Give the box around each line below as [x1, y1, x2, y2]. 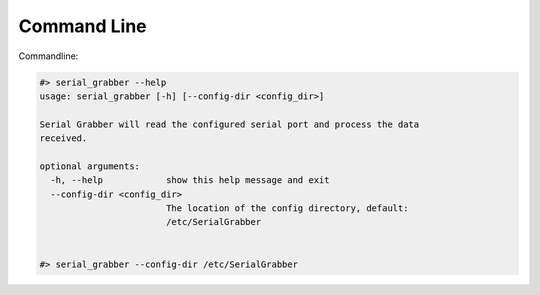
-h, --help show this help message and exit [50, 175, 330, 186]
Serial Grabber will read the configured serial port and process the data [39, 118, 420, 130]
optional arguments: [39, 160, 140, 172]
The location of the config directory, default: [165, 203, 409, 214]
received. [39, 133, 88, 144]
